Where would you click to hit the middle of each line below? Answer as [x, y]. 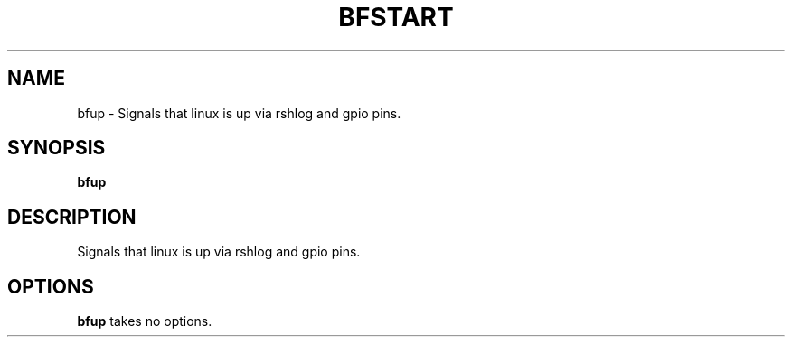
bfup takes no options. [145, 321]
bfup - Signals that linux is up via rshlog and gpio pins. [239, 113]
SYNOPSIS [57, 148]
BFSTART [396, 17]
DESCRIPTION [72, 217]
